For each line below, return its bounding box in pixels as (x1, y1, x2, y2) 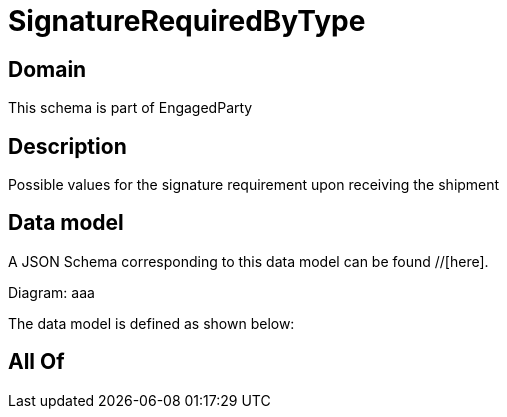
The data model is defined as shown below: (8, 314, 295, 332)
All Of (8, 349, 65, 375)
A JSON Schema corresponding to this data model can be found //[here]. (8, 252, 489, 270)
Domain (8, 56, 87, 82)
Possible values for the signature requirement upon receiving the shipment (8, 176, 500, 194)
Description (8, 133, 127, 159)
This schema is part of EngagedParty (8, 99, 253, 117)
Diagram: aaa (8, 283, 95, 301)
